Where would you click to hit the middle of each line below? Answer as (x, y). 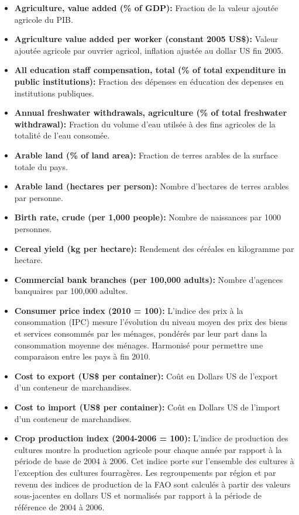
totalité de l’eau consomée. (62, 135)
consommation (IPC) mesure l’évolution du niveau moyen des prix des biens (151, 322)
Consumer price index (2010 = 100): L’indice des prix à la (129, 310)
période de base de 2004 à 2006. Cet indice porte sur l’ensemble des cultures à (154, 461)
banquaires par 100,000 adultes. (71, 291)
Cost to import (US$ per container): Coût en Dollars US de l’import (147, 407)
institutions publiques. (54, 93)
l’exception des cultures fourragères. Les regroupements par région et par (145, 472)
